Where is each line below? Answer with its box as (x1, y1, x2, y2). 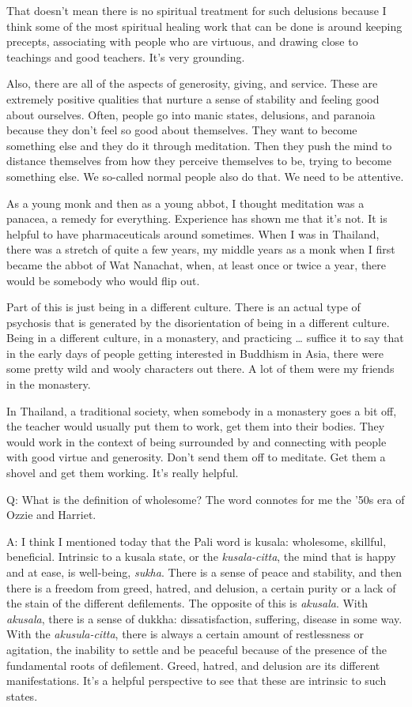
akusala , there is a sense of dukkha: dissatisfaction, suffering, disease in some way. (6, 610, 403, 626)
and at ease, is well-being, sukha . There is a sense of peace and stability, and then (6, 564, 402, 580)
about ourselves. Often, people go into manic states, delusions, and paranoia (6, 106, 376, 122)
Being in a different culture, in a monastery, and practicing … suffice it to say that (6, 329, 404, 346)
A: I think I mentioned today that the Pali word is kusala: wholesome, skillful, (6, 532, 387, 549)
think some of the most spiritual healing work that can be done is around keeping (6, 17, 403, 34)
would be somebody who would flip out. (6, 272, 200, 288)
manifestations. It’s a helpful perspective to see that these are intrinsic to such (6, 672, 387, 689)
